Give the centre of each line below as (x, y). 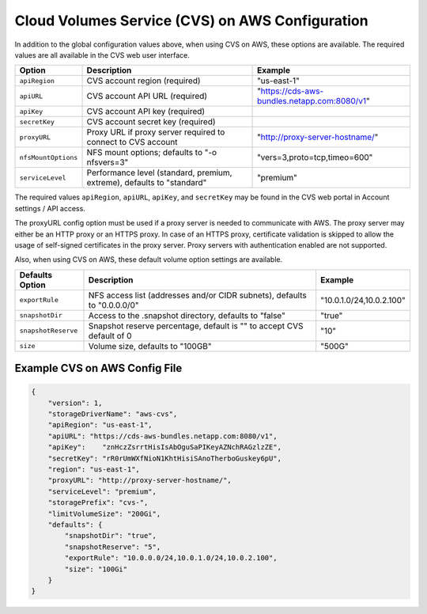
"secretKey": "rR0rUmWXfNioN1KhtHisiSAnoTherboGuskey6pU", (165, 458)
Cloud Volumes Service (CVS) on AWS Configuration (191, 21)
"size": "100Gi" (96, 569)
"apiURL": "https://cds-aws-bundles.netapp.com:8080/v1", (162, 436)
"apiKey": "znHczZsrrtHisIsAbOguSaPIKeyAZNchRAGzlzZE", (165, 447)
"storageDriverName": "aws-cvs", (113, 414)
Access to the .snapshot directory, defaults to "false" (187, 315)
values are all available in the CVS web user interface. (102, 55)
